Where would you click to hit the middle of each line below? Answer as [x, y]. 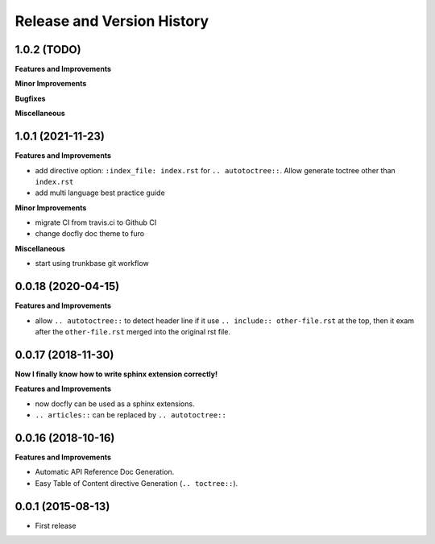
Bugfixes [30, 98]
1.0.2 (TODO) [48, 50]
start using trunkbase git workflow [92, 264]
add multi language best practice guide [100, 193]
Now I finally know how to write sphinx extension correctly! [116, 374]
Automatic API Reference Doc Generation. [105, 472]
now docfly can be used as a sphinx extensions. [115, 404]
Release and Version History [112, 21]
